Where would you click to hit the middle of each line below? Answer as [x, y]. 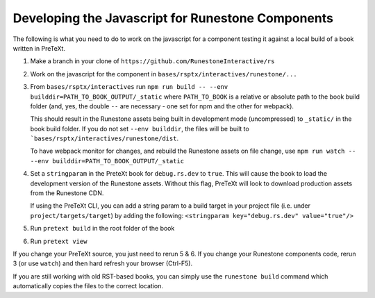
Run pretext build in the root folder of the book [102, 229]
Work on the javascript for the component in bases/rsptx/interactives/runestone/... [164, 74]
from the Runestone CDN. [67, 193]
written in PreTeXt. [39, 48]
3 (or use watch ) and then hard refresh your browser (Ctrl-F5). [103, 263]
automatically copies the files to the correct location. [88, 286]
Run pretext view [59, 241]
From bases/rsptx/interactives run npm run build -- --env [129, 87]
